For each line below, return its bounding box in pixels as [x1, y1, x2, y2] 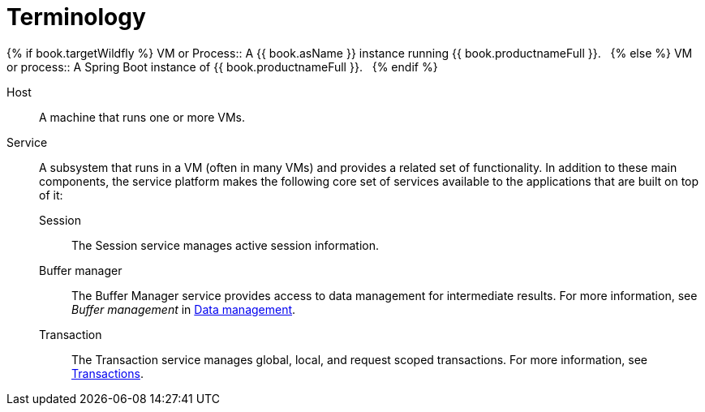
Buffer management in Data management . [71, 302, 296, 316]
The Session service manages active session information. [71, 238, 380, 252]
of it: [39, 187, 63, 202]
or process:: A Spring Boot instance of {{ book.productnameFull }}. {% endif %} [6, 59, 438, 74]
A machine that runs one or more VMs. [39, 109, 246, 124]
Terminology [6, 3, 146, 31]
